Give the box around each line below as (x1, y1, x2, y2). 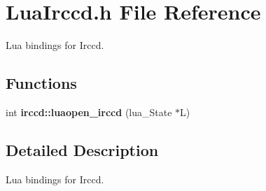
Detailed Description (6, 139, 159, 160)
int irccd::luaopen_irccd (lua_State (6, 104, 172, 119)
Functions (6, 72, 77, 94)
